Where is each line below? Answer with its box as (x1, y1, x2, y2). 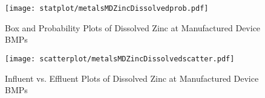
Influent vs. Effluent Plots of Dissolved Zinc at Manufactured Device (5, 72, 259, 84)
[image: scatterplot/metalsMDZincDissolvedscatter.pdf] (5, 54, 235, 63)
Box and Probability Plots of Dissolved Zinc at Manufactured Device (5, 21, 261, 34)
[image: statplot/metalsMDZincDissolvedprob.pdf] (5, 4, 209, 13)
